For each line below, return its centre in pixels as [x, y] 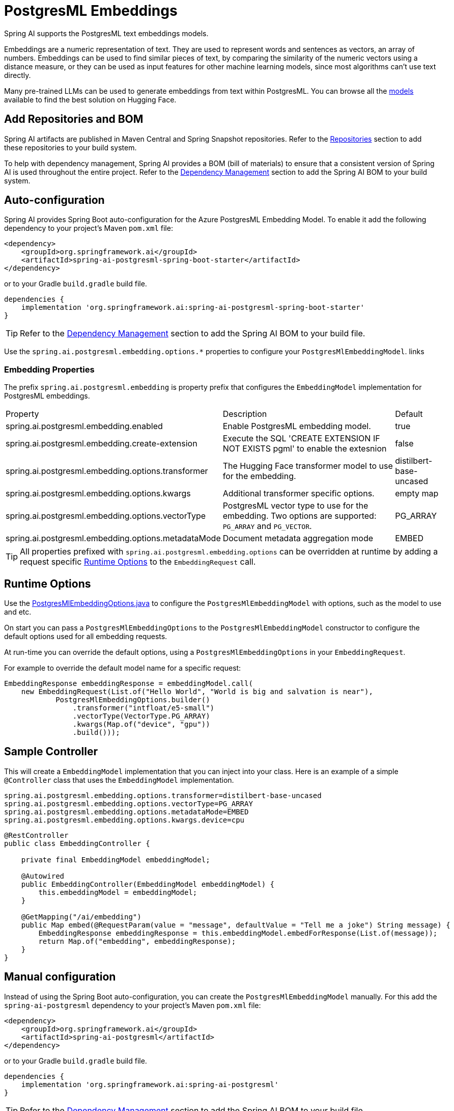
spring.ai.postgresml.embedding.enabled [84, 426]
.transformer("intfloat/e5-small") [144, 708]
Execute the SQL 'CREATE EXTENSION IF [301, 439]
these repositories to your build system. [70, 147]
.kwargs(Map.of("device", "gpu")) [141, 724]
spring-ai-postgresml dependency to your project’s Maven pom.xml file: [133, 1005]
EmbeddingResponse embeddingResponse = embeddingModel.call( [129, 684]
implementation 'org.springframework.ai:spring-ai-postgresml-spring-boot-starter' [193, 308]
